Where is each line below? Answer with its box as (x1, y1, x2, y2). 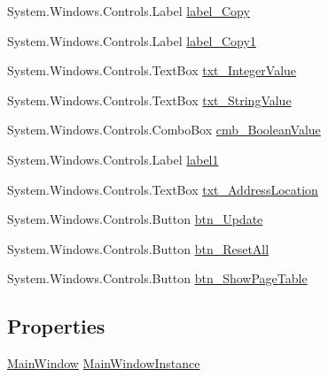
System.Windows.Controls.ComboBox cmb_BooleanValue (7, 120, 321, 139)
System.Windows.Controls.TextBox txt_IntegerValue (7, 61, 297, 80)
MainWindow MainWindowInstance (7, 354, 200, 373)
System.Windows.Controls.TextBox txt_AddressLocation (7, 180, 318, 198)
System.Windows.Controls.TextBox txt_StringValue (7, 90, 292, 109)
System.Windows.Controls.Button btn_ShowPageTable (7, 269, 308, 288)
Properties (7, 312, 105, 340)
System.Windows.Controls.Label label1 (7, 150, 219, 168)
